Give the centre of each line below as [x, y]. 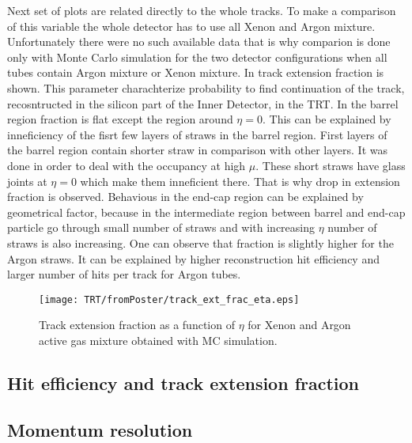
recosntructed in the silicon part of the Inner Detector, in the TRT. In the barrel [203, 103]
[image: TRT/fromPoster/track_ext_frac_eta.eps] [169, 299]
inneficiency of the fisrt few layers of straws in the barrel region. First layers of [197, 134]
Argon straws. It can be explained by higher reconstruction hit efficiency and [193, 258]
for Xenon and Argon [299, 325]
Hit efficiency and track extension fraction [183, 382]
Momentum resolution [100, 429]
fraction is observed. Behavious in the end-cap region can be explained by [185, 197]
